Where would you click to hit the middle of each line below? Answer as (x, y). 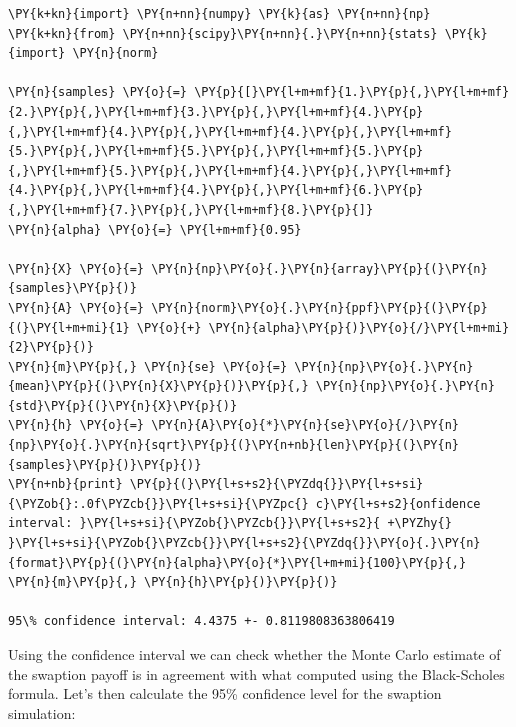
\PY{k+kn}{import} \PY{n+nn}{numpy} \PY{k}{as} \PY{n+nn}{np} (219, 14)
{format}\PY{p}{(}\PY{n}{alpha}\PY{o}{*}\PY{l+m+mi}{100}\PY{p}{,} (237, 562)
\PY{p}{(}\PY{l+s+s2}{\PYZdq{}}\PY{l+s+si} (276, 484)
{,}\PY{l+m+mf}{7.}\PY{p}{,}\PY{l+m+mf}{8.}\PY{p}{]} (191, 209)
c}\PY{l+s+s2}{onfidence (398, 503)
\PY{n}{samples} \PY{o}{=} (97, 92)
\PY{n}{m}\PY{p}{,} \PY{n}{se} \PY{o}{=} (148, 366)
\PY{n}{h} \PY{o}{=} (76, 425)
